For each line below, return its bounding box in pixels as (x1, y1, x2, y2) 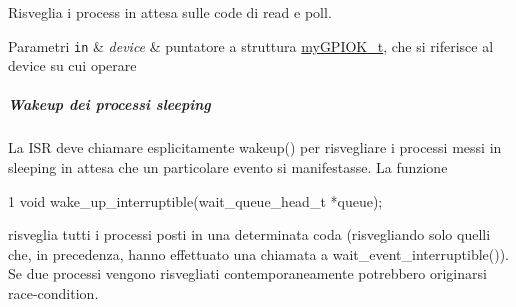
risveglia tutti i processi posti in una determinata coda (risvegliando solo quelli (8, 224, 491, 245)
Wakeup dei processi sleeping (8, 94, 211, 115)
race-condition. (8, 282, 99, 303)
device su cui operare (8, 55, 137, 76)
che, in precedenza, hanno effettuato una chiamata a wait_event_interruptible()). (8, 243, 510, 264)
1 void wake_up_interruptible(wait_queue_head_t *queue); (8, 190, 383, 211)
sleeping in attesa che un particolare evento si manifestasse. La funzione (8, 157, 448, 177)
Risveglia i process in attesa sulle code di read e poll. (8, 2, 332, 22)
